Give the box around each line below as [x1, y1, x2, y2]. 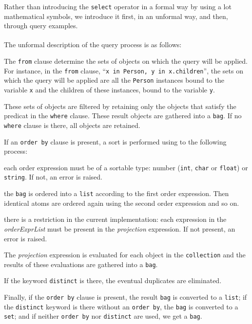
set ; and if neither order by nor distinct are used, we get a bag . [4, 311, 202, 321]
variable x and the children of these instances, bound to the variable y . [4, 85, 215, 94]
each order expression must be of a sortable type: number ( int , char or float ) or [4, 162, 248, 172]
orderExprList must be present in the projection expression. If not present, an [4, 223, 235, 234]
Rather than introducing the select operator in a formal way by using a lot [4, 1, 232, 11]
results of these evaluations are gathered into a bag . [4, 259, 158, 269]
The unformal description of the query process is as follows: [4, 39, 182, 50]
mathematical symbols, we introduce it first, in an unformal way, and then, [4, 11, 228, 21]
